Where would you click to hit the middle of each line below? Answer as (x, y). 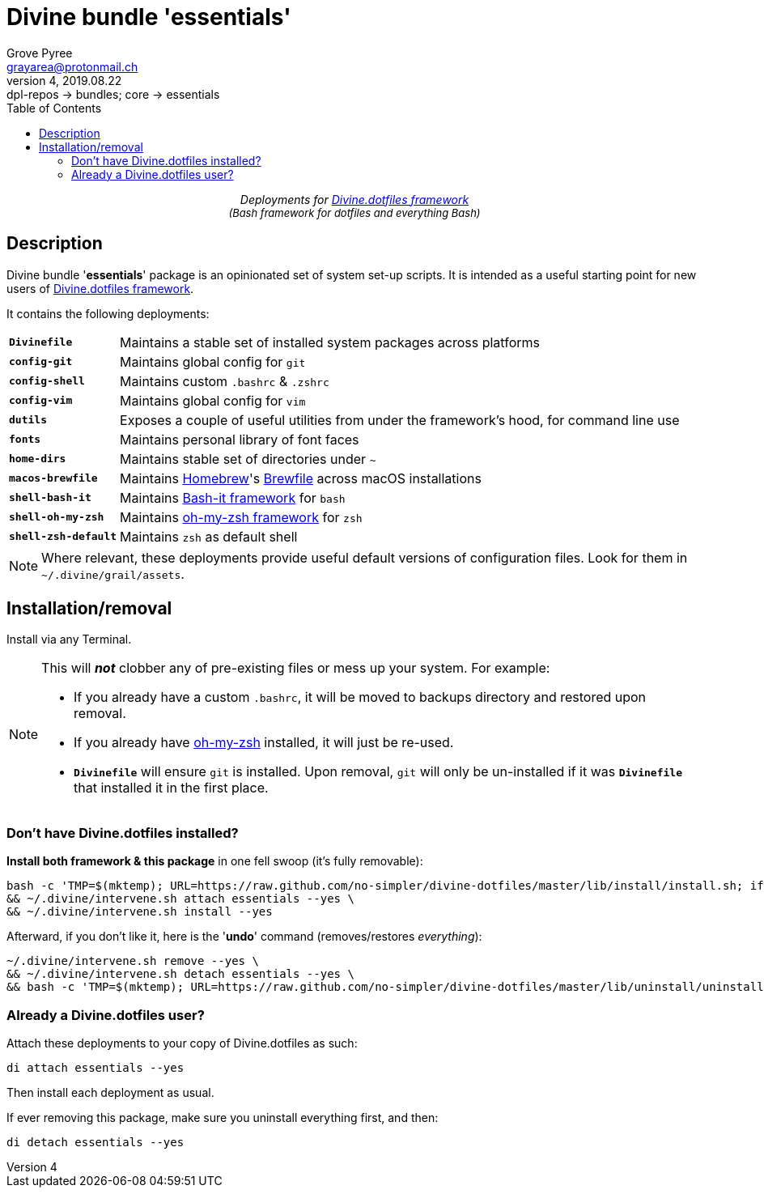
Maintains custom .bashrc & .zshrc (225, 381)
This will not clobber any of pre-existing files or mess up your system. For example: (296, 668)
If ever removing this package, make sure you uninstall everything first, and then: (223, 1117)
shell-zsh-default (63, 537)
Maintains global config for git (213, 361)
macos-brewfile (53, 478)
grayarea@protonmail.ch (72, 66)
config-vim (41, 401)
